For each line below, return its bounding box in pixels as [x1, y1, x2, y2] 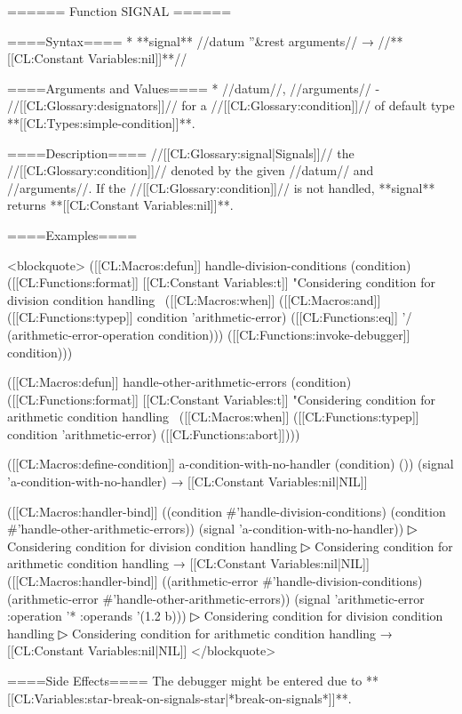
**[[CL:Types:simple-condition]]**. [7, 113, 195, 132]
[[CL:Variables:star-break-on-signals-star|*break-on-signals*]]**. [7, 688, 352, 707]
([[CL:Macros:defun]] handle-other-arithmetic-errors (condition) [7, 373, 352, 391]
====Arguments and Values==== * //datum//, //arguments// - [7, 78, 380, 97]
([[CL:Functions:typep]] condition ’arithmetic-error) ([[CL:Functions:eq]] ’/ [7, 308, 412, 326]
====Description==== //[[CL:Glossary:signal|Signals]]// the [7, 143, 354, 162]
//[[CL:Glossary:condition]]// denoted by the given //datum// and [7, 161, 374, 180]
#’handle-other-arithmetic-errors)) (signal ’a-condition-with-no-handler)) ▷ [7, 519, 418, 538]
